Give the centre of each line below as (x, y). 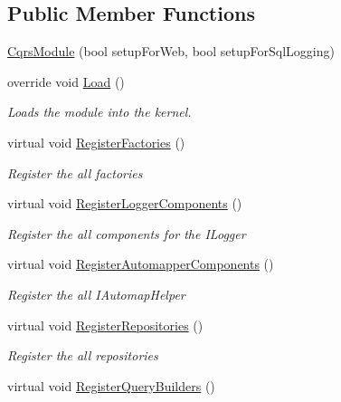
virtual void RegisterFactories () (96, 142)
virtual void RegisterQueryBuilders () (111, 385)
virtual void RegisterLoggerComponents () (125, 203)
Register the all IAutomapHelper (96, 294)
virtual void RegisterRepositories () (105, 325)
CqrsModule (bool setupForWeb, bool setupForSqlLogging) (171, 51)
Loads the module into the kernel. (99, 112)
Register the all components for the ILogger (127, 233)
